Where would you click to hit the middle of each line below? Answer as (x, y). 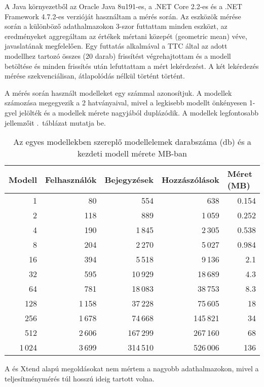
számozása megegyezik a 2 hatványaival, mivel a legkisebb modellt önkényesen (126, 103)
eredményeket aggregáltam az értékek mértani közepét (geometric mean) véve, (126, 36)
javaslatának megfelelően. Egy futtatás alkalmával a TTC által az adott (116, 46)
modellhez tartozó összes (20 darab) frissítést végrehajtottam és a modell (118, 55)
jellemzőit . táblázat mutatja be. (55, 122)
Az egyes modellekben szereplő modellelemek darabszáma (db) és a (132, 142)
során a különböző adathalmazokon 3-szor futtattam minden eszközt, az (116, 26)
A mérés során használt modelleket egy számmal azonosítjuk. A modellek (118, 92)
